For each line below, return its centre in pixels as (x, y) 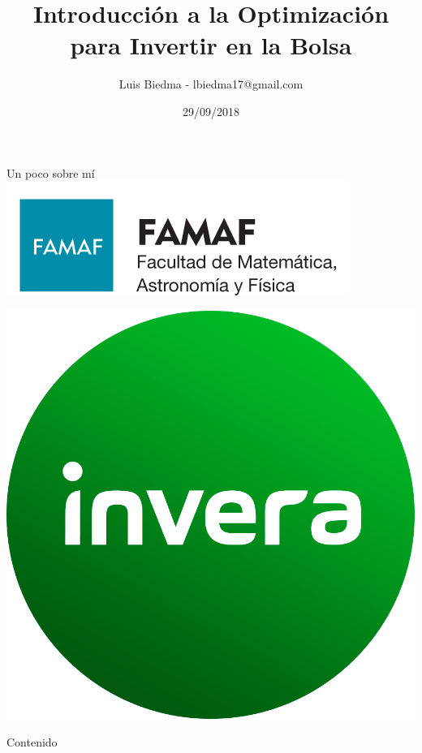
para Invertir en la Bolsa (211, 45)
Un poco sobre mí (51, 172)
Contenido (32, 742)
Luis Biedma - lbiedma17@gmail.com (211, 84)
